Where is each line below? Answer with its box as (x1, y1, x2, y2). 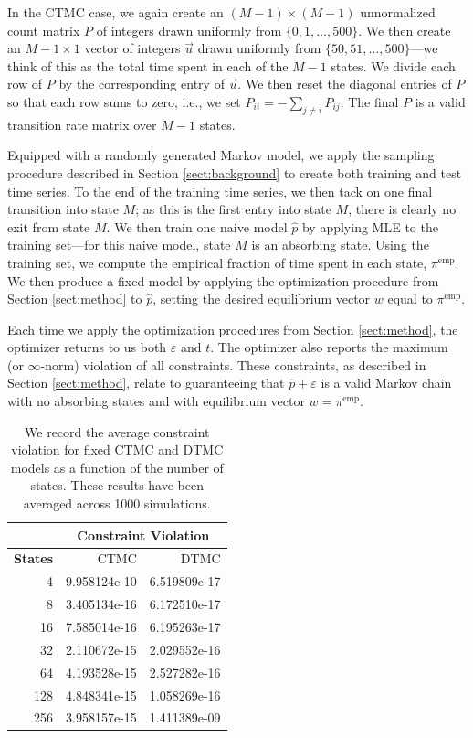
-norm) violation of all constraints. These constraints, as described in (40, 355, 426, 374)
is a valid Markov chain (321, 373, 452, 392)
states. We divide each (331, 56, 456, 75)
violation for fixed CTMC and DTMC (11, 440, 224, 459)
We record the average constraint (25, 422, 210, 441)
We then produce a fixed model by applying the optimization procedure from (7, 271, 439, 290)
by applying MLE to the (301, 217, 438, 236)
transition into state (7, 199, 119, 219)
